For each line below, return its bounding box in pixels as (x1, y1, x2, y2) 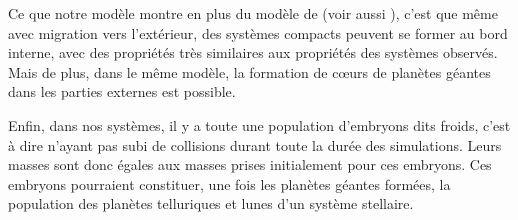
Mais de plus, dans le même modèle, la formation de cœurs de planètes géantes (8, 61, 491, 82)
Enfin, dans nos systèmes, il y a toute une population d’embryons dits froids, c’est (8, 114, 511, 135)
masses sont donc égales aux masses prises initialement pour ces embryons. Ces (8, 154, 492, 175)
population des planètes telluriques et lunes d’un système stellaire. (8, 193, 414, 214)
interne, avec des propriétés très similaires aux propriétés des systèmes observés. (8, 42, 498, 63)
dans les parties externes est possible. (8, 81, 236, 102)
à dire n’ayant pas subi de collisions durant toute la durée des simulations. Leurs (8, 134, 502, 155)
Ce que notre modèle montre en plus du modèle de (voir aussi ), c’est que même (8, 3, 498, 23)
